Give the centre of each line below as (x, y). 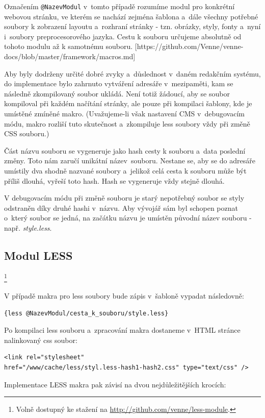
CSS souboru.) (27, 133)
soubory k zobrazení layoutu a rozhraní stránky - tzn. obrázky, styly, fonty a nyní (132, 26)
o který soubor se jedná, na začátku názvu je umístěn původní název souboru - (128, 218)
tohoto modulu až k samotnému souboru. (69, 46)
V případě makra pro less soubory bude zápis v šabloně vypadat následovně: (124, 295)
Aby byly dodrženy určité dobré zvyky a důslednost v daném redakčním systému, (132, 73)
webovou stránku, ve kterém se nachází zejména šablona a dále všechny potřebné (131, 16)
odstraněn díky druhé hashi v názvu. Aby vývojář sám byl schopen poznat (121, 207)
